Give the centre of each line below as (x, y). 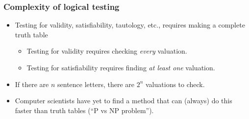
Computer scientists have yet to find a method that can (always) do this (124, 101)
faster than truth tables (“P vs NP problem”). (84, 110)
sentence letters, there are (96, 84)
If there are (32, 84)
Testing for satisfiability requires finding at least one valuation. (121, 67)
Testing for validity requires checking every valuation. (107, 51)
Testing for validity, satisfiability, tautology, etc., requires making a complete (130, 25)
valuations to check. (175, 84)
